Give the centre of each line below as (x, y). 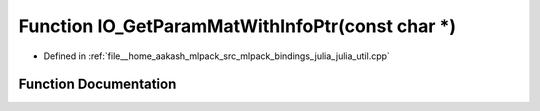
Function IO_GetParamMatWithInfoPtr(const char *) (237, 26)
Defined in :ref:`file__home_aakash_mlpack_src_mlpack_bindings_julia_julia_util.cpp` (216, 56)
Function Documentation (97, 84)
